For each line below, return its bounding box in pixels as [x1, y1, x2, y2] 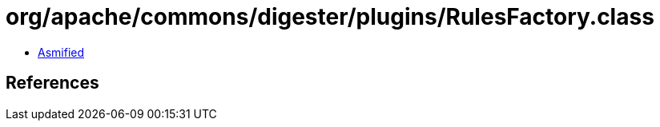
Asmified [38, 45, 85, 59]
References [6, 73, 99, 93]
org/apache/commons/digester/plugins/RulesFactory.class [6, 3, 654, 30]
